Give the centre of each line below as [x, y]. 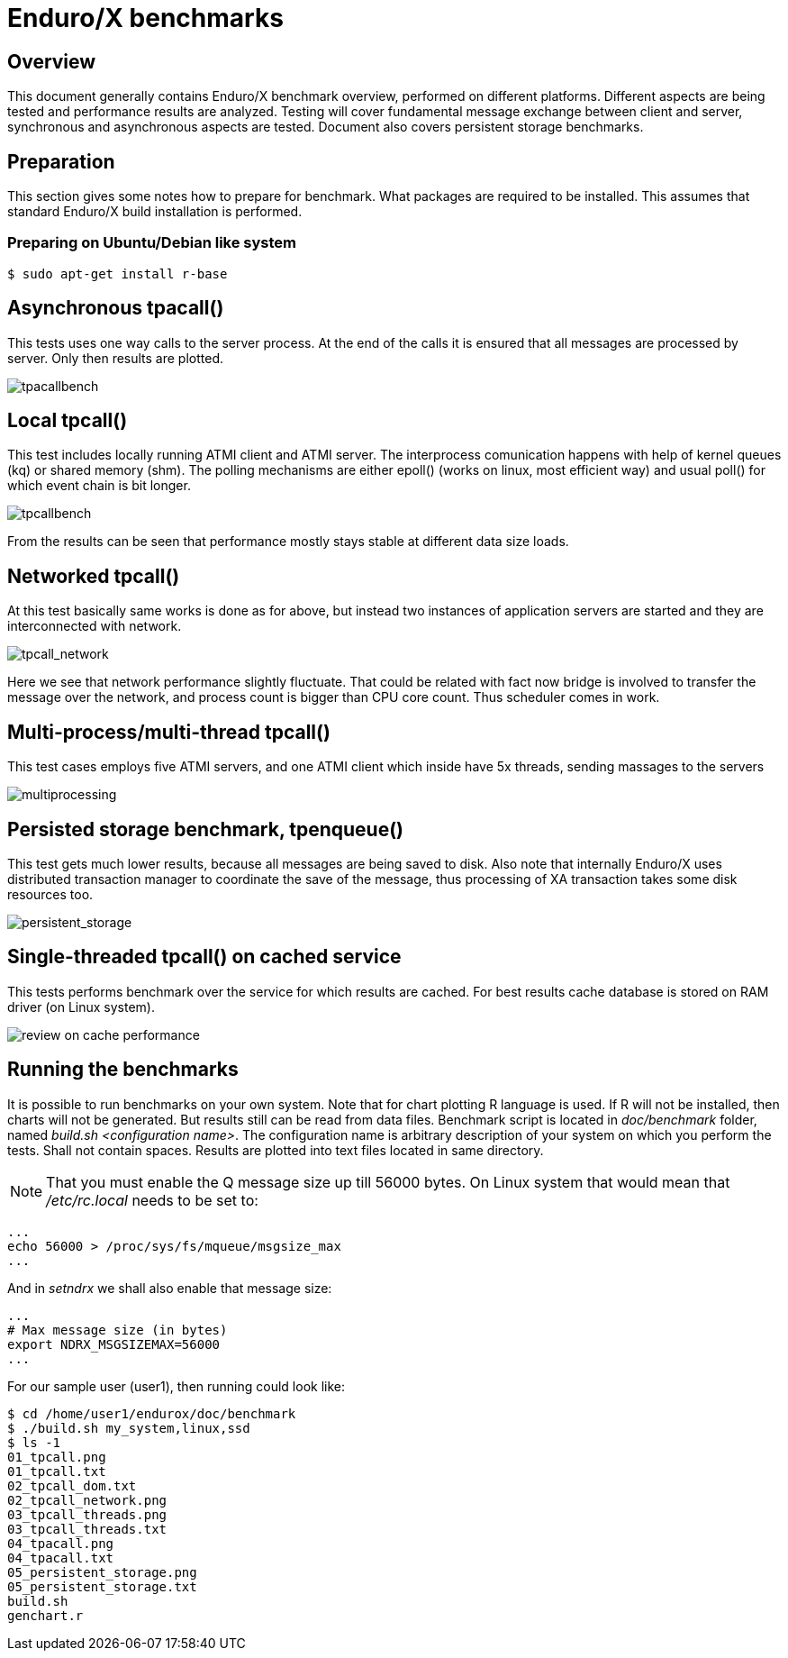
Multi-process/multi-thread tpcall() [169, 732]
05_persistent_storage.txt [102, 1586]
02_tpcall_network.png [87, 1500]
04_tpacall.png [61, 1543]
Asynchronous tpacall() [116, 308]
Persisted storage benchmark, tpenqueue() [206, 829]
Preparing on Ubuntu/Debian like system [152, 243]
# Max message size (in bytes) [118, 1330]
